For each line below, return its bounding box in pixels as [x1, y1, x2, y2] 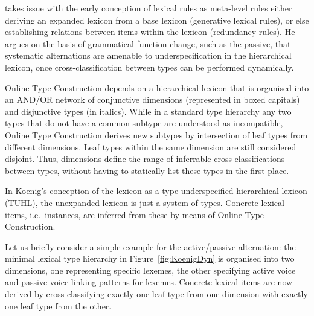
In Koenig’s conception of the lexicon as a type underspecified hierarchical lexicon [5, 184, 307, 197]
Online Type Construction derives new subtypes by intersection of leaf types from [5, 128, 308, 141]
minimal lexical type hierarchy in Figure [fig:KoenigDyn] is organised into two [5, 252, 295, 265]
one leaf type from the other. [5, 299, 112, 312]
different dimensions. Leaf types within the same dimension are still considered [5, 140, 296, 153]
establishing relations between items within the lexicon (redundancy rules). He [5, 25, 295, 38]
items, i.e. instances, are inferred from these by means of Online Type [5, 208, 264, 221]
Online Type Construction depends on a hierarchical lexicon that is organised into [5, 81, 309, 94]
